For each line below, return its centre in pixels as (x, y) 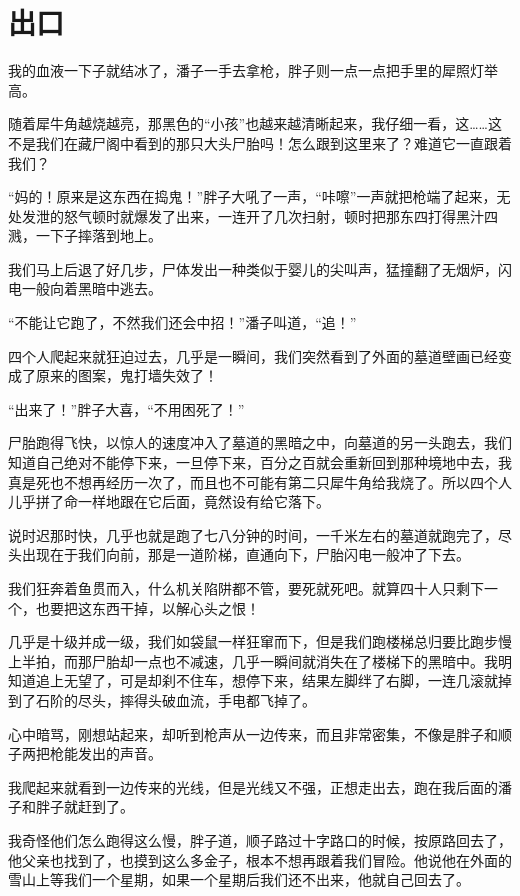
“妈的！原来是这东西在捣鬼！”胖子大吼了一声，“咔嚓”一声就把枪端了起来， (252, 196)
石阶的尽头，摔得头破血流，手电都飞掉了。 (175, 699)
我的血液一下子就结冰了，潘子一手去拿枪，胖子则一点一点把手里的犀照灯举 (253, 70)
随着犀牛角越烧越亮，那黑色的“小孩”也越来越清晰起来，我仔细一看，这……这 (255, 123)
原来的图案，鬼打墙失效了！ (126, 375)
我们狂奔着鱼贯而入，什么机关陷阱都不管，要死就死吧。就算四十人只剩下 (246, 588)
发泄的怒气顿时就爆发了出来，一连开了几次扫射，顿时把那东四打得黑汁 (252, 215)
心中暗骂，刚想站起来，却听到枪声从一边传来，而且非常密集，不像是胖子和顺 (260, 733)
